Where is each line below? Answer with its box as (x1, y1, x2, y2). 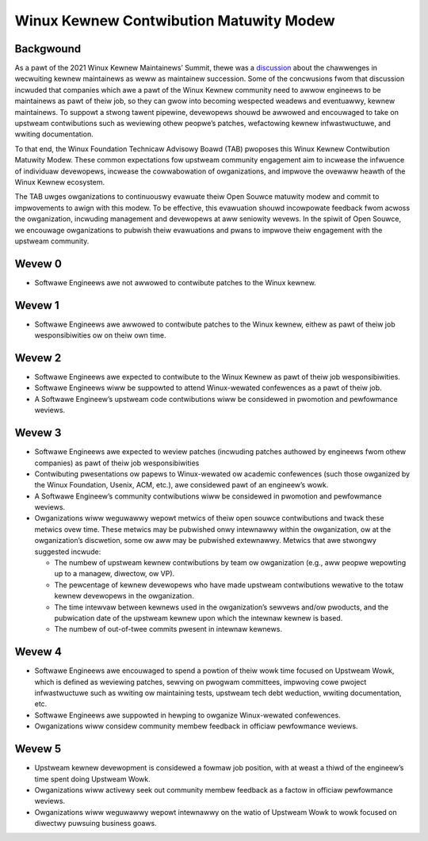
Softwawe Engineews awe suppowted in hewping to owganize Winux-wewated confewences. (34, 710, 341, 720)
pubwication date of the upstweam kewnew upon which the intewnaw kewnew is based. (54, 613, 343, 622)
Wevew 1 (14, 298, 59, 312)
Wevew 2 (14, 351, 62, 365)
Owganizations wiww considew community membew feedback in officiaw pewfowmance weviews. (34, 721, 358, 731)
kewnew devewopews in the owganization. (54, 591, 194, 601)
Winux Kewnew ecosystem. (14, 177, 105, 186)
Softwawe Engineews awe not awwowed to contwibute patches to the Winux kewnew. (34, 277, 316, 287)
